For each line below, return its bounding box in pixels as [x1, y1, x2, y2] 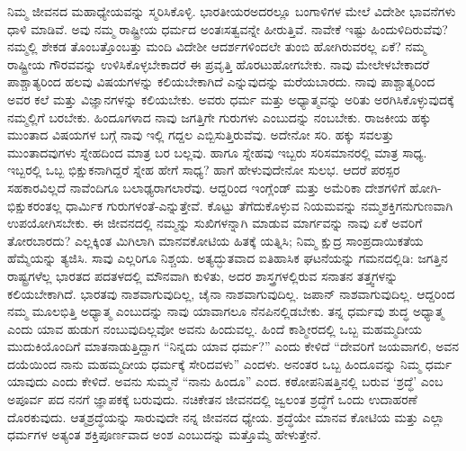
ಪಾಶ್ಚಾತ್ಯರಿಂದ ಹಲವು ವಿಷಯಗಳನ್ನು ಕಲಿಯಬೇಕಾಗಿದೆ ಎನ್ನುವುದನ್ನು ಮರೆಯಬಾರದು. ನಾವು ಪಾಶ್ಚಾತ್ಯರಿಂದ [7, 72, 435, 91]
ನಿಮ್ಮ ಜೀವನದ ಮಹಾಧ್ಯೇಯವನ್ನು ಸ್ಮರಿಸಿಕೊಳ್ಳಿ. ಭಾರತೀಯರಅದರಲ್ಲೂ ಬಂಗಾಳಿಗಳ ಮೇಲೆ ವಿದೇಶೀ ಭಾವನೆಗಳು [7, 2, 456, 20]
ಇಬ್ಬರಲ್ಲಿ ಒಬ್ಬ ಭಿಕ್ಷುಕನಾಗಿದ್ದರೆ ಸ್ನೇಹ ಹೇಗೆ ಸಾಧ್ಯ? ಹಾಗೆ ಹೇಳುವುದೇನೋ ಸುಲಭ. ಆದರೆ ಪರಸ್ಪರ [7, 160, 400, 179]
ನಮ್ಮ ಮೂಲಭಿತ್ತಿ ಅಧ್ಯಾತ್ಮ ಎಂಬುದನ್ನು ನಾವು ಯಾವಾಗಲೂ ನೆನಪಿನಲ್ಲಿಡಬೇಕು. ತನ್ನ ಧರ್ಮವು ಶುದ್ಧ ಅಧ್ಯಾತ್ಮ [7, 302, 444, 320]
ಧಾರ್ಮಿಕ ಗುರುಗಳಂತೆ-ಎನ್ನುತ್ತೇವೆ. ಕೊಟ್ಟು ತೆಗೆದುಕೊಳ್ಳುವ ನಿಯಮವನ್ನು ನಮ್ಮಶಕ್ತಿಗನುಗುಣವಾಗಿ [66, 195, 453, 214]
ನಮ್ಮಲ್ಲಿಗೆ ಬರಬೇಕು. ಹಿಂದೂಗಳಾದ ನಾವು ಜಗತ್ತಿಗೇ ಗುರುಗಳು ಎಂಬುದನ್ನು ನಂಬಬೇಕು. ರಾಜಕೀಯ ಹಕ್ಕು [7, 107, 432, 126]
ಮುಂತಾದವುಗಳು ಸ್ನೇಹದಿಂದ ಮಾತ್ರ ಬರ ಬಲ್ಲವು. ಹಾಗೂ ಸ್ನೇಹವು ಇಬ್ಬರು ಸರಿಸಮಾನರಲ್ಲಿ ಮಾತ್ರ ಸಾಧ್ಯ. [7, 142, 427, 161]
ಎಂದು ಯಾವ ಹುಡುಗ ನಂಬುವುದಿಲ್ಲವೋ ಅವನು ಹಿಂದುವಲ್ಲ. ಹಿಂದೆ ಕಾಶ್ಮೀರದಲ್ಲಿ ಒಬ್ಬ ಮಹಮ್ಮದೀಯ [7, 319, 422, 338]
